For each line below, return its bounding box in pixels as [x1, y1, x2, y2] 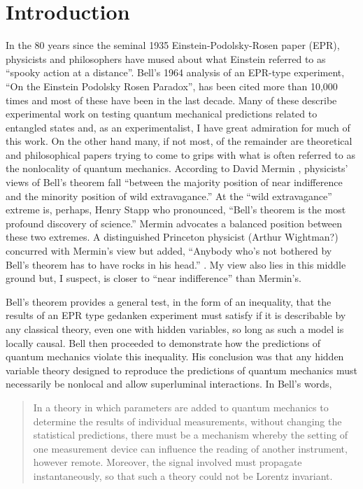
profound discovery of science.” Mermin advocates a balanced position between [6, 215, 343, 230]
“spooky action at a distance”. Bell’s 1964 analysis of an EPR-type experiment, [6, 65, 345, 80]
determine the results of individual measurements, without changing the [33, 413, 342, 428]
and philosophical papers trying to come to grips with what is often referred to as [6, 147, 355, 162]
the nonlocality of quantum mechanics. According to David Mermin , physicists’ [6, 161, 348, 176]
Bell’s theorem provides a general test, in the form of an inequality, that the [6, 294, 332, 309]
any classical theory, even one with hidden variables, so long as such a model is [6, 322, 344, 336]
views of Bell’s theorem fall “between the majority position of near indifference [6, 175, 343, 190]
